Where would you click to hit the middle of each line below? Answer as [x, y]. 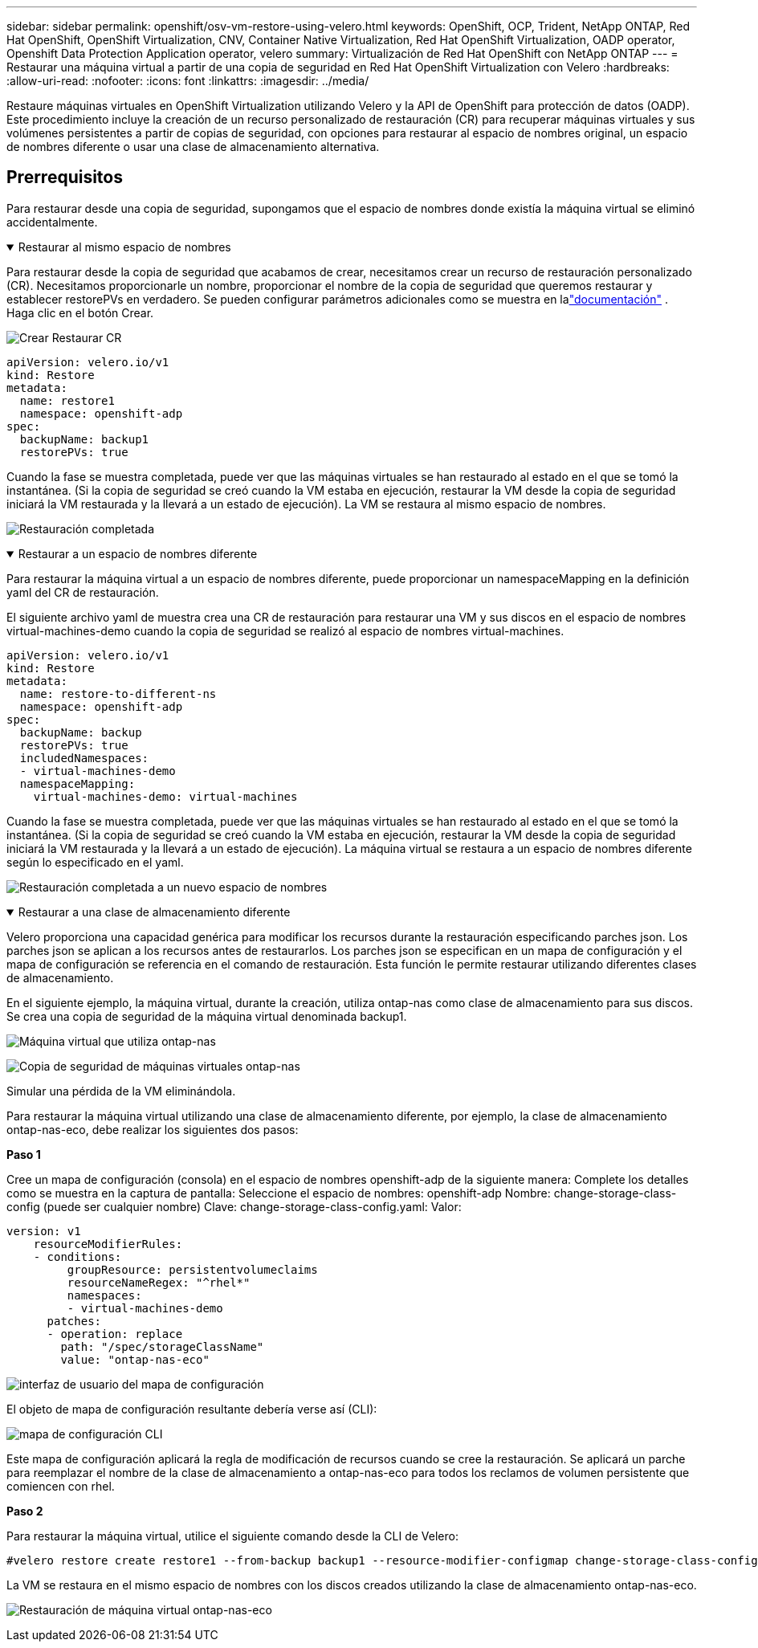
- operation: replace [115, 1334]
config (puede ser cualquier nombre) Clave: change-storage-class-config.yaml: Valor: [234, 1206]
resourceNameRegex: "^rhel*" [159, 1282]
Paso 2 [25, 1511]
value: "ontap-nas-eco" [135, 1359]
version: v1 [44, 1231]
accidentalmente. [52, 222]
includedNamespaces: [84, 758]
